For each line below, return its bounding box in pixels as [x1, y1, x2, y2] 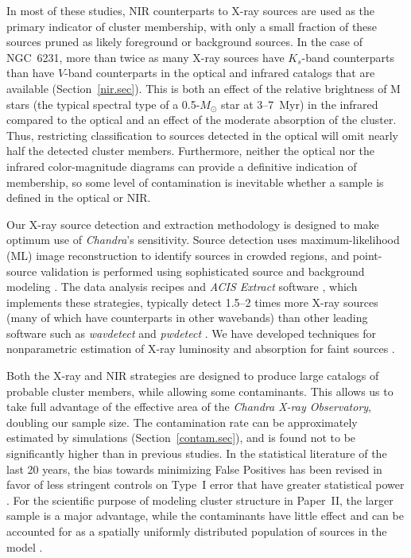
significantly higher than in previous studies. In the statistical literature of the [6, 445, 387, 462]
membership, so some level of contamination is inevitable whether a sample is [6, 173, 384, 190]
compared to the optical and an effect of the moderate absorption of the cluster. [6, 111, 397, 128]
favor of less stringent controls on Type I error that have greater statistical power [6, 476, 405, 493]
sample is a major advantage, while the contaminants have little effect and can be [6, 507, 404, 524]
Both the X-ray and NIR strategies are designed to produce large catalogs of [6, 367, 379, 384]
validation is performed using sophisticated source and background [40, 262, 365, 279]
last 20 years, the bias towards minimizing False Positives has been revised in [6, 460, 382, 477]
